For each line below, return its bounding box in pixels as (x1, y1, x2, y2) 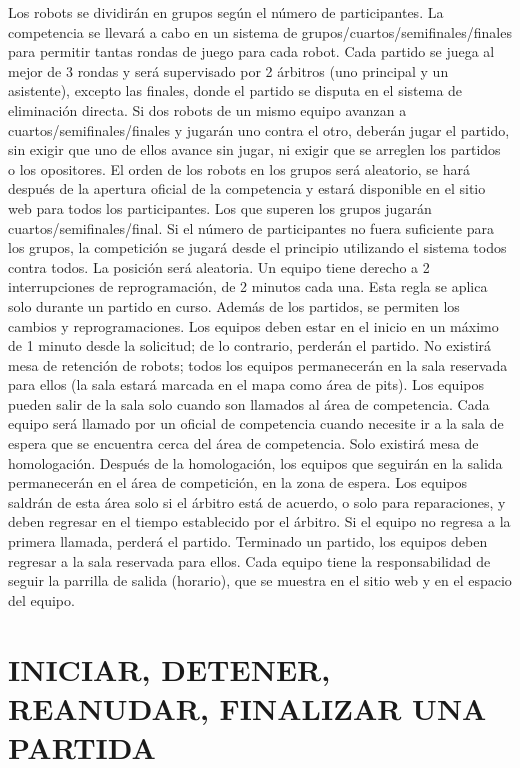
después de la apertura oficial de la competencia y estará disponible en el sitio (8, 178, 486, 199)
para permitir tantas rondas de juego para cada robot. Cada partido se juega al (8, 41, 495, 62)
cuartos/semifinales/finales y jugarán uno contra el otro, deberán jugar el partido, (8, 119, 510, 140)
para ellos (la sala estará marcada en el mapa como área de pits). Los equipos (8, 374, 484, 395)
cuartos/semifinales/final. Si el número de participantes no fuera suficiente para (8, 217, 494, 238)
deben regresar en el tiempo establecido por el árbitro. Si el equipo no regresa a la (8, 511, 511, 532)
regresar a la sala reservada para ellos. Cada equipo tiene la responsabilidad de (8, 550, 491, 571)
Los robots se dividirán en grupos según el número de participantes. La (8, 2, 444, 22)
